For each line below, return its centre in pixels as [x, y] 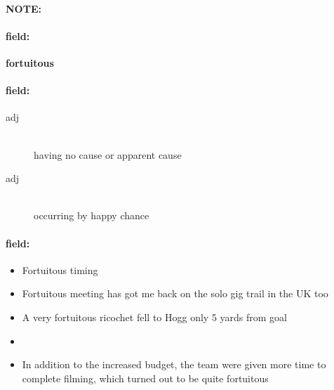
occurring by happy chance [92, 215]
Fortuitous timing [60, 269]
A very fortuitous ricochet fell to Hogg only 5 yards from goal [154, 317]
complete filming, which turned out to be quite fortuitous [145, 378]
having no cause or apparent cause [108, 154]
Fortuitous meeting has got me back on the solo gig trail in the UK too [175, 293]
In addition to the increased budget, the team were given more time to [174, 364]
